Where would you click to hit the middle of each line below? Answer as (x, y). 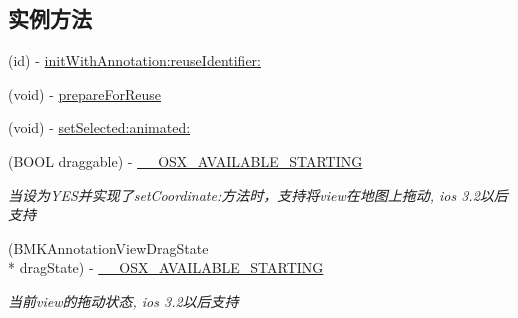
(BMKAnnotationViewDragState (108, 247)
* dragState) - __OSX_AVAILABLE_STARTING (166, 267)
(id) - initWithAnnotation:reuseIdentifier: (135, 60)
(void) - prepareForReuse (85, 93)
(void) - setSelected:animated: (99, 127)
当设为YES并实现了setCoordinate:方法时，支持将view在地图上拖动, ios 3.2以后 (258, 194)
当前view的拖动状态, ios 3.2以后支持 (123, 300)
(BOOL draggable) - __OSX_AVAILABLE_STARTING (185, 160)
